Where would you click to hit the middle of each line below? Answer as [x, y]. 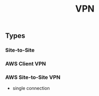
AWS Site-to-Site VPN [33, 77]
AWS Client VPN [26, 64]
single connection [31, 88]
